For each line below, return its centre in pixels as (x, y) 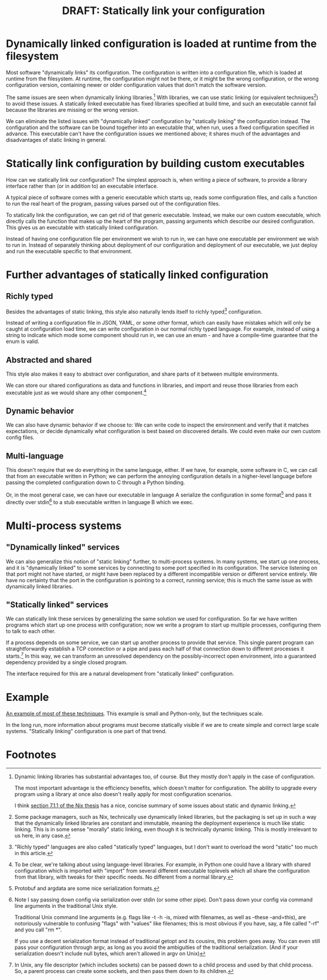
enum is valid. (23, 342)
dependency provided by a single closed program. (67, 662)
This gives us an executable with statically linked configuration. (82, 227)
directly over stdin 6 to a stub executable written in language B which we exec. (100, 501)
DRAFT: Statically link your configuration (163, 11)
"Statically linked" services (57, 605)
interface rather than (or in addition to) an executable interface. (82, 186)
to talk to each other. (31, 631)
